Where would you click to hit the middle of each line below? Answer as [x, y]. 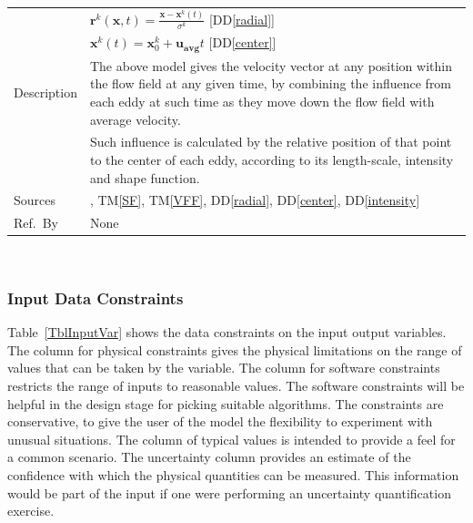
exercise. [31, 511]
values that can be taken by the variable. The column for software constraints [224, 368]
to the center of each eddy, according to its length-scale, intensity [272, 159]
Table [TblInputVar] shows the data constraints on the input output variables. [227, 332]
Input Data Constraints [96, 297]
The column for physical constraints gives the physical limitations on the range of [235, 349]
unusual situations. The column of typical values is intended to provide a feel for [231, 439]
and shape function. [145, 177]
